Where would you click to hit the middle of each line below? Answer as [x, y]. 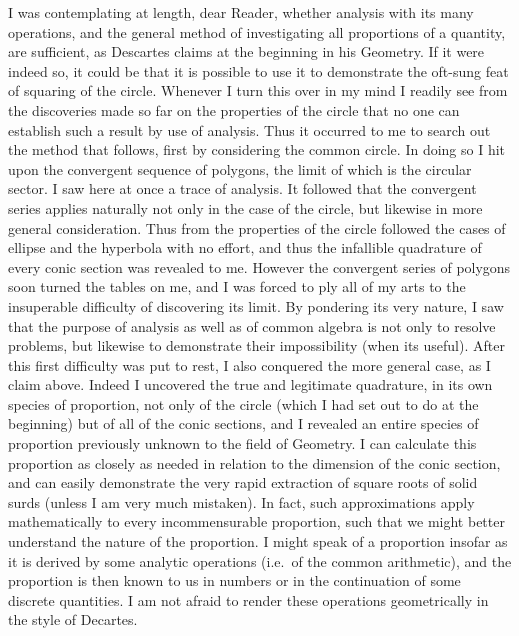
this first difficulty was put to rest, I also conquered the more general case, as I [249, 364]
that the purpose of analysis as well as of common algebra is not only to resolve [252, 325]
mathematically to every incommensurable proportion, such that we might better [256, 521]
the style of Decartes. [73, 619]
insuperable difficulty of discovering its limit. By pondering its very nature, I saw [256, 305]
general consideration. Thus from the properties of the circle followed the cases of [257, 227]
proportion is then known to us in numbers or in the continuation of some [234, 580]
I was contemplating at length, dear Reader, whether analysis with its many [241, 12]
